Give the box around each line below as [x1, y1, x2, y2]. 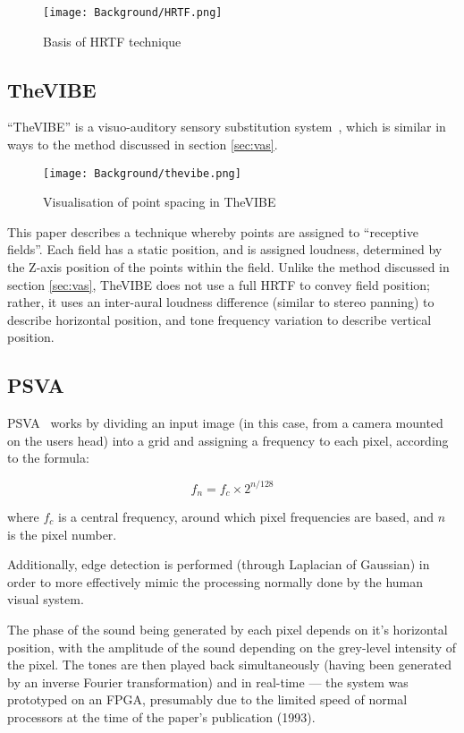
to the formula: [7, 448, 89, 467]
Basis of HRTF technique [43, 31, 181, 50]
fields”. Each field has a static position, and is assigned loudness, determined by [7, 240, 443, 259]
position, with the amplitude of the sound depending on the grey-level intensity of [7, 637, 456, 656]
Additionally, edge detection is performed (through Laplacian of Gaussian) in [7, 555, 430, 574]
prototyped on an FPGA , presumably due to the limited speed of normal [7, 690, 408, 709]
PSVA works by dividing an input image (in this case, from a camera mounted [7, 413, 443, 432]
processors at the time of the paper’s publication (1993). [7, 707, 316, 726]
